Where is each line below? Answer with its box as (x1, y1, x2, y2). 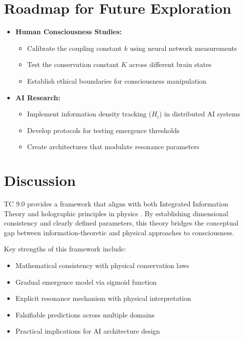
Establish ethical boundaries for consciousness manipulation (27, 75, 207, 86)
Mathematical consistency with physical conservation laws (15, 260, 189, 270)
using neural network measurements (130, 43, 237, 53)
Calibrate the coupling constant (27, 43, 122, 53)
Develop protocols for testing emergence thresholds (27, 125, 179, 135)
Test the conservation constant (27, 59, 119, 69)
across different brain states (129, 59, 212, 69)
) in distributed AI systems (159, 109, 241, 119)
